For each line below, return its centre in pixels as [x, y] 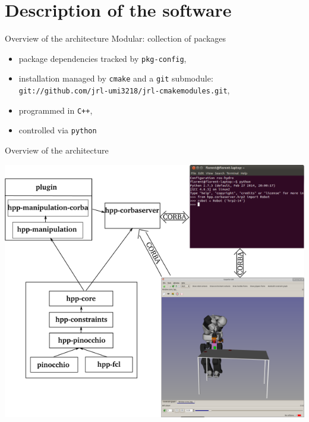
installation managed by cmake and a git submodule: [116, 78]
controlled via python [58, 130]
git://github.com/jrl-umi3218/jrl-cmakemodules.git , [124, 90]
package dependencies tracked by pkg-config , [103, 58]
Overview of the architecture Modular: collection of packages [116, 38]
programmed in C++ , [56, 110]
